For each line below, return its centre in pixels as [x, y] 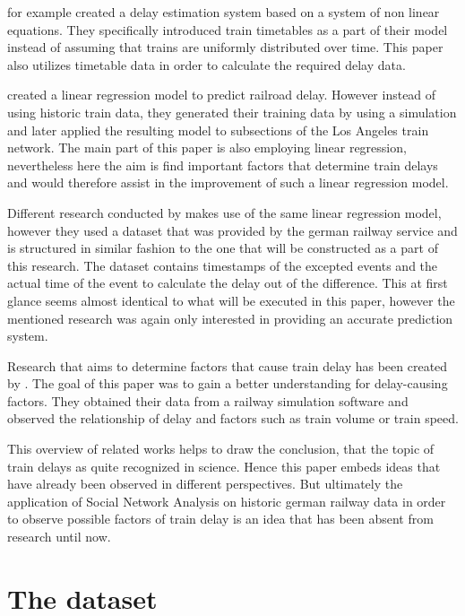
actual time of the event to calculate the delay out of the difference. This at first [228, 283]
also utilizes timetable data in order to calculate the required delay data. [207, 64]
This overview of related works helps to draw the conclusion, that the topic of [221, 449]
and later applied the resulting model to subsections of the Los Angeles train [218, 130]
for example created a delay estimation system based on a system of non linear [224, 12]
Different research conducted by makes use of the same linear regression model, [224, 212]
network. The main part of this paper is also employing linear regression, [207, 147]
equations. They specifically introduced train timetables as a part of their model [228, 29]
